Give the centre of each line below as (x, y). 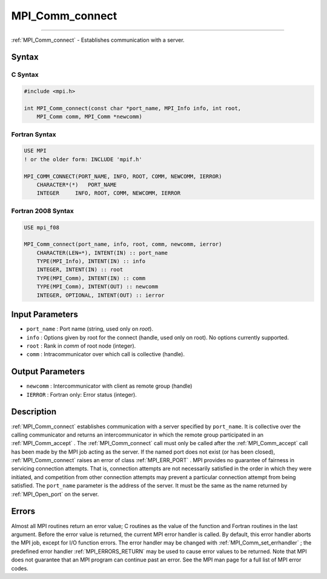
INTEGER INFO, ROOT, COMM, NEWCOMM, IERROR (109, 193)
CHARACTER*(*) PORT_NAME (77, 184)
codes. (20, 568)
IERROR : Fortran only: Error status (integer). (82, 394)
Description (34, 412)
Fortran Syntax (34, 134)
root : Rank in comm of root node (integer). (81, 346)
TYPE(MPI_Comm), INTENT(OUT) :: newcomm (97, 287)
